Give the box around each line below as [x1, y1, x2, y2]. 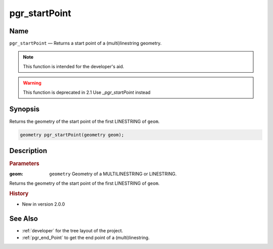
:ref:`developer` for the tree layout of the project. [22, 227, 123, 233]
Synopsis [9, 105, 40, 114]
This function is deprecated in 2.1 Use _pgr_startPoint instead [23, 89, 151, 95]
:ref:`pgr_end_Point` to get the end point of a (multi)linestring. [22, 235, 150, 241]
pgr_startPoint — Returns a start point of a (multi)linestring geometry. [9, 40, 162, 46]
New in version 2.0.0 [22, 201, 65, 207]
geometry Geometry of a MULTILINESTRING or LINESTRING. [49, 171, 177, 177]
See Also [9, 214, 38, 223]
